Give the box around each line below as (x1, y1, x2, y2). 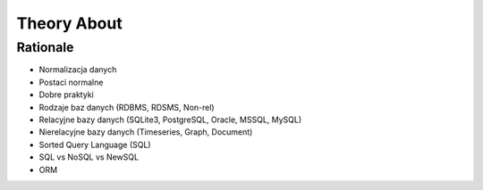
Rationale (16, 39, 74, 55)
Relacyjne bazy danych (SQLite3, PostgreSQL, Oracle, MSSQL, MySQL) (38, 114, 302, 125)
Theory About (16, 13, 123, 33)
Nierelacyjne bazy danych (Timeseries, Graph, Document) (38, 127, 253, 137)
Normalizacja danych (38, 64, 117, 75)
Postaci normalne (38, 77, 104, 87)
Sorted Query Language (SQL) (38, 139, 151, 150)
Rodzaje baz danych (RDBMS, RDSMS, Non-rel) (38, 102, 215, 112)
